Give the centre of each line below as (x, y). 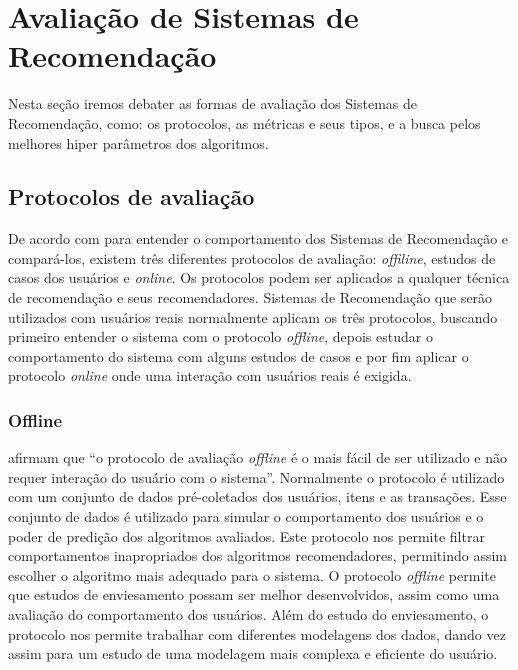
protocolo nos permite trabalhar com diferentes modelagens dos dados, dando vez (257, 633)
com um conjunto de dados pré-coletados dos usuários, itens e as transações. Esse (257, 496)
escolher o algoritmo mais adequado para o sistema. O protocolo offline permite (252, 574)
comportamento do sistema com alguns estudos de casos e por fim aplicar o (238, 355)
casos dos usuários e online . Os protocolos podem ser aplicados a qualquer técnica (259, 277)
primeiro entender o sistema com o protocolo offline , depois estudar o (220, 336)
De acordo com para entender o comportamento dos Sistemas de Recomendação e (258, 238)
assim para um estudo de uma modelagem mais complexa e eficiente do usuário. (253, 653)
